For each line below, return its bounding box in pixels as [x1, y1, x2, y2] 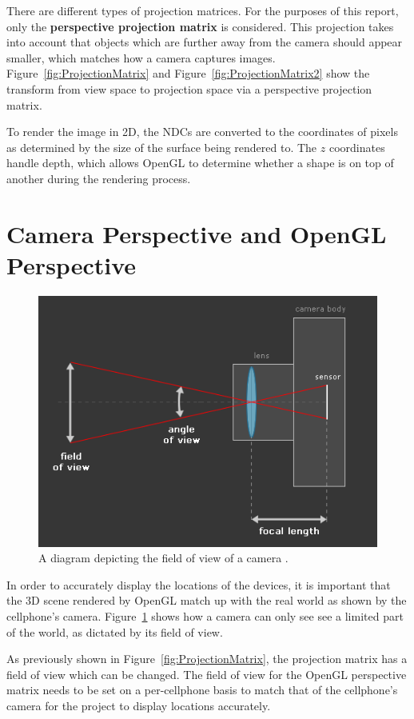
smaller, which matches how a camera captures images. [6, 49, 276, 66]
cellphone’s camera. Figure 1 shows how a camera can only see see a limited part [6, 607, 404, 624]
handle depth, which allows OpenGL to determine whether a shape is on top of [6, 154, 394, 171]
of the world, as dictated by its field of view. [6, 623, 223, 640]
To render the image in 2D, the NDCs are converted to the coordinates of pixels [6, 123, 398, 140]
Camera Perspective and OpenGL [6, 217, 387, 250]
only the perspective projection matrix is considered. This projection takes [6, 18, 394, 34]
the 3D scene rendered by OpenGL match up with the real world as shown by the [6, 592, 407, 609]
